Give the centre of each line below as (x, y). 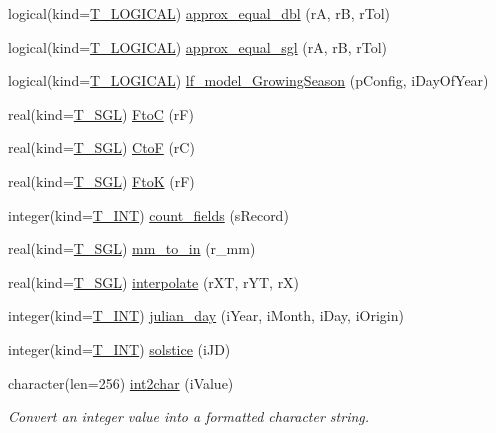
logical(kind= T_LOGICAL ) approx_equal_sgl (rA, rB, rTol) (197, 46)
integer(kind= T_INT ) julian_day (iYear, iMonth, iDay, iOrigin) (206, 315)
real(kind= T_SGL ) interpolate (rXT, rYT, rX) (154, 281)
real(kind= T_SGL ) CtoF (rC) (101, 147)
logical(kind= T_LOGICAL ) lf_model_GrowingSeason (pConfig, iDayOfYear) (248, 80)
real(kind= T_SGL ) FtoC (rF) (101, 113)
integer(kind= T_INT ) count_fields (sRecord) (148, 214)
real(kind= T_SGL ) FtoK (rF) (101, 180)
